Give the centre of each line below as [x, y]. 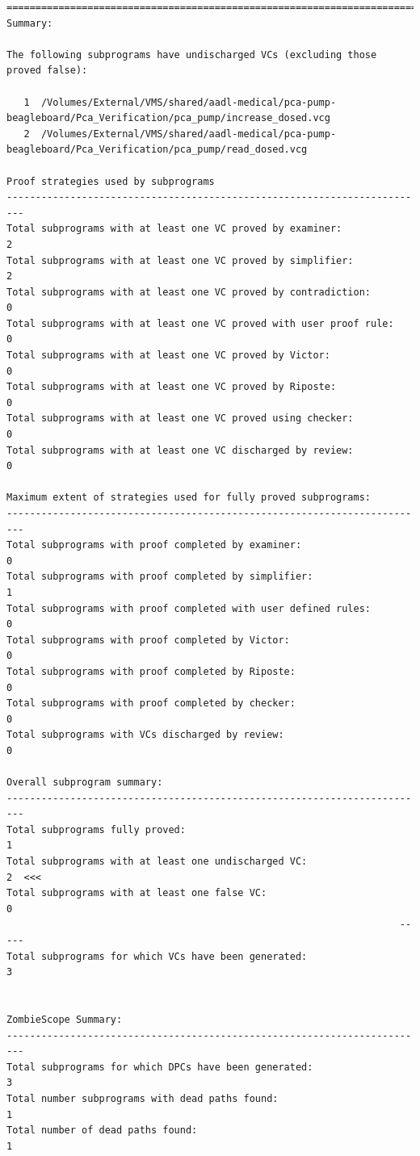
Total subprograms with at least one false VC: [137, 893]
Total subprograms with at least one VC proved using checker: [180, 419]
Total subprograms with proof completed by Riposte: [151, 671]
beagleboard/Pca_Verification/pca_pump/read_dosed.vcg [157, 150]
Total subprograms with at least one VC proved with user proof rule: [200, 323]
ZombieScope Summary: [65, 1020]
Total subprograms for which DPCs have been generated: [160, 1067]
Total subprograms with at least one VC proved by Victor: [168, 356]
